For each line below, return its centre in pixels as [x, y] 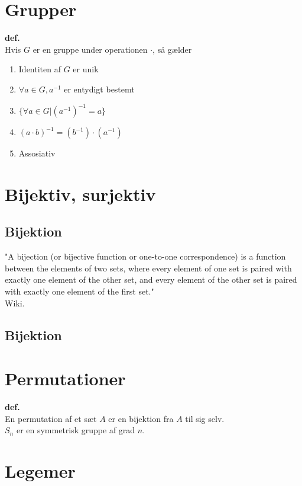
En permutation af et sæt [51, 418]
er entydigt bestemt [99, 89]
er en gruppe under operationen [90, 49]
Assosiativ [37, 153]
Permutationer [65, 378]
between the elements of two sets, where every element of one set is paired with [148, 268]
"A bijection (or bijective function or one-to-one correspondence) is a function [145, 256]
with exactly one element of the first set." [79, 291]
